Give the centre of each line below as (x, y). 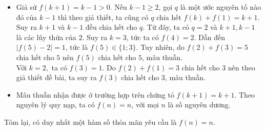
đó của (27, 17)
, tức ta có (142, 37)
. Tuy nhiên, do (160, 47)
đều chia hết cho (111, 27)
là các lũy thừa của (46, 37)
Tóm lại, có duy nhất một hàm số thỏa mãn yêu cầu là (90, 121)
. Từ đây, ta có (166, 27)
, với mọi (145, 105)
